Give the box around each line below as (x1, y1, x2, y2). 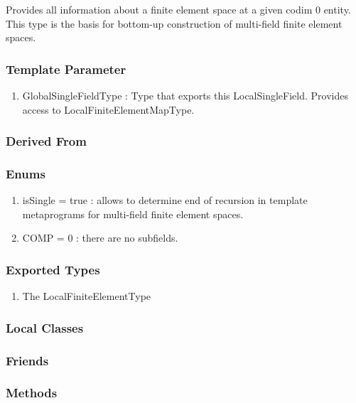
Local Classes (6, 318, 84, 336)
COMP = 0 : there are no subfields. (22, 230, 178, 245)
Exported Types (6, 260, 100, 278)
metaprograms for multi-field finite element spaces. (22, 206, 244, 221)
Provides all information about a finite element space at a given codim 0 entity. (6, 2, 351, 16)
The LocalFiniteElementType (22, 289, 151, 303)
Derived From (6, 132, 87, 150)
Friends (6, 351, 49, 369)
